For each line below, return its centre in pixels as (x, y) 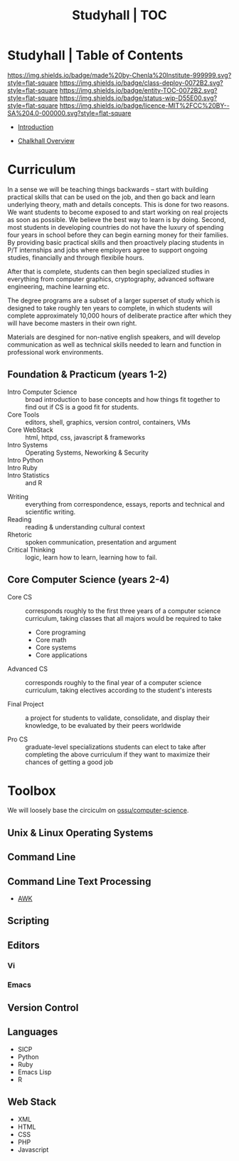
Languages (33, 1032)
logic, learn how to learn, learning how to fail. (91, 557)
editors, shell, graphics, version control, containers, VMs (108, 422)
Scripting (28, 921)
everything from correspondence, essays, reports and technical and (125, 504)
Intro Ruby (22, 467)
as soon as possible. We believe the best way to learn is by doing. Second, (117, 219)
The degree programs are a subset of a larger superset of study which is (114, 300)
